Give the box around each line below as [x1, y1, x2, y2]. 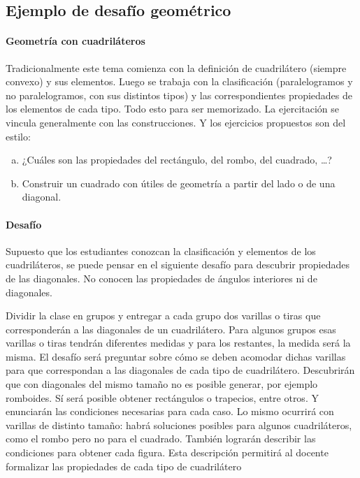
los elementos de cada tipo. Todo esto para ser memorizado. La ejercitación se [6, 101, 340, 116]
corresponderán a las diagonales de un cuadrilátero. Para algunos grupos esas [6, 321, 336, 336]
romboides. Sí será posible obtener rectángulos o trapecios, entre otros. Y [6, 390, 319, 405]
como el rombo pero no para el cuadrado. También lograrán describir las [6, 431, 316, 446]
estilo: [6, 129, 31, 143]
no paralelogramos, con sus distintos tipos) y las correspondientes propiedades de [6, 87, 353, 102]
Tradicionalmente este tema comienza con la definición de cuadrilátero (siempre [6, 60, 347, 75]
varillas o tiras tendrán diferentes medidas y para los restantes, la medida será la [6, 335, 351, 350]
